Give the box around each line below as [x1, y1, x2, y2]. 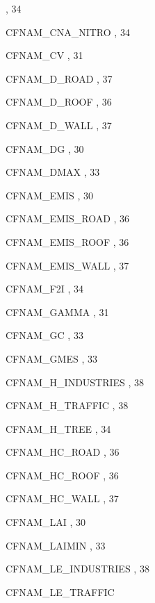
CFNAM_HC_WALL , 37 [6, 491, 119, 506]
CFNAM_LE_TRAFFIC [6, 584, 115, 599]
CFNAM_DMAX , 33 [6, 165, 100, 179]
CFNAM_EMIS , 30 [6, 188, 94, 202]
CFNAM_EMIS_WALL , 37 [6, 258, 129, 272]
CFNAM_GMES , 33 [6, 351, 97, 365]
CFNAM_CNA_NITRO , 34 [6, 24, 130, 39]
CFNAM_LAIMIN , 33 [6, 538, 106, 552]
